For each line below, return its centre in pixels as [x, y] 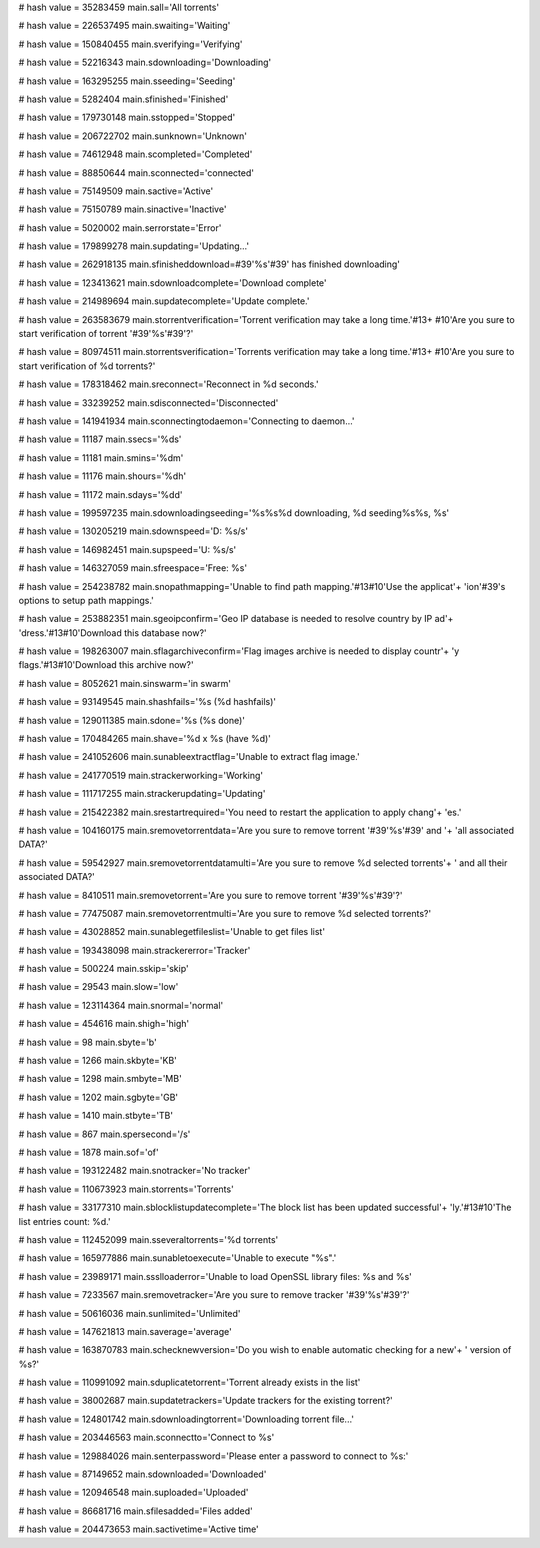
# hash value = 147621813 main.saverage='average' [125, 1331]
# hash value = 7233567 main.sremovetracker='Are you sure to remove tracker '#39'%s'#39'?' [214, 1295]
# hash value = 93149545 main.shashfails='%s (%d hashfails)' [147, 702]
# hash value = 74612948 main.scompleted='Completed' [135, 154]
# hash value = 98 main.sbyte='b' [87, 1042]
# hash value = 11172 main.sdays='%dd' [100, 494]
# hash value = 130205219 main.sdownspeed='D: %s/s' [133, 531]
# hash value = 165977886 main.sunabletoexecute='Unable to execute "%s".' [177, 1258]
